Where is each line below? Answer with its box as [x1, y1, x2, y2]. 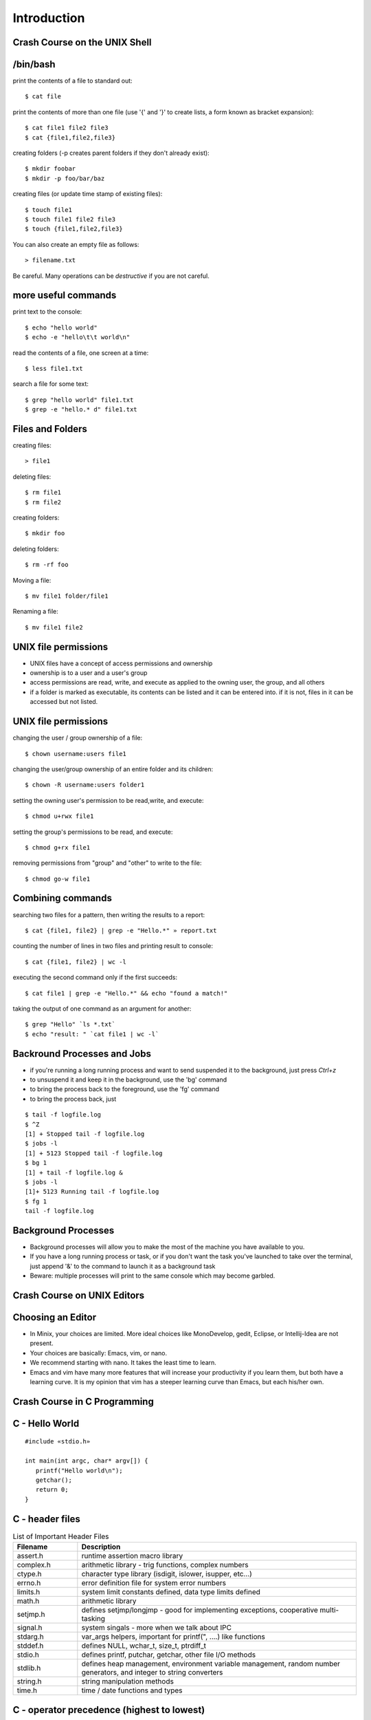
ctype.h [16, 1569, 42, 1579]
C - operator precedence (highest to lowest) [12, 1703, 205, 1716]
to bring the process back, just [30, 1095, 117, 1103]
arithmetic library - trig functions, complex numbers [81, 1560, 249, 1570]
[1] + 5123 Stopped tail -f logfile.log [25, 1149, 163, 1157]
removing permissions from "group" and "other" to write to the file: [12, 859, 202, 867]
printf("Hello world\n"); [35, 1466, 123, 1474]
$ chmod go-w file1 [25, 874, 91, 883]
